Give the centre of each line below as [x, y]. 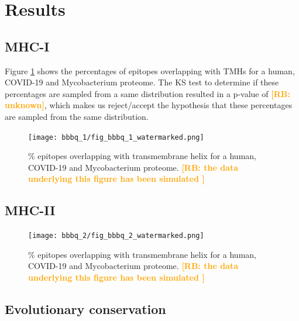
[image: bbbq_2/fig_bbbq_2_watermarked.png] [116, 236]
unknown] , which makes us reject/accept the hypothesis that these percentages [149, 105]
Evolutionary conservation [85, 309]
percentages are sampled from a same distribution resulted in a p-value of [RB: [147, 93]
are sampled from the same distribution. [77, 116]
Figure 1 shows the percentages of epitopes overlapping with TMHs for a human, [150, 70]
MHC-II [30, 210]
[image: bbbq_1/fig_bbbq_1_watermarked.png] [116, 137]
